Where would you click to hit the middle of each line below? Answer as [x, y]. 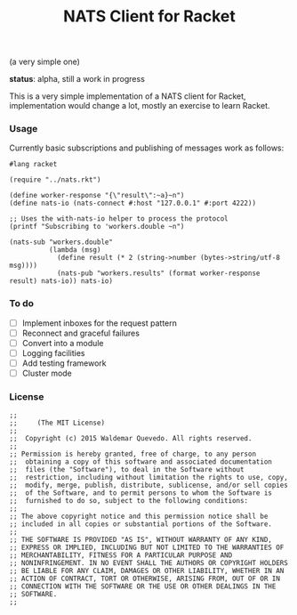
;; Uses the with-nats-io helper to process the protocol [119, 219]
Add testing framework [64, 363]
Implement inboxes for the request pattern [100, 323]
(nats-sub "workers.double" [61, 242]
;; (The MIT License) [57, 423]
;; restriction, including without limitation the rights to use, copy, [149, 478]
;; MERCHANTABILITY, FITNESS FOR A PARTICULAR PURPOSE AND [121, 555]
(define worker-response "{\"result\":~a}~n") [97, 196]
